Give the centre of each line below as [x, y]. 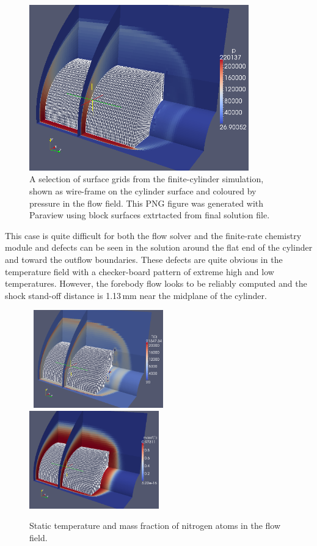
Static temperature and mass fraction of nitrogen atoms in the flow [155, 526]
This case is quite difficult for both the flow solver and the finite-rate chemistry [153, 235]
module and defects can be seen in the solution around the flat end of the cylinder [159, 247]
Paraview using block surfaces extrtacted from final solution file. [150, 215]
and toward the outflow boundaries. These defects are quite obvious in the [144, 259]
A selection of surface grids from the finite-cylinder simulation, [147, 179]
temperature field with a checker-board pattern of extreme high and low [140, 271]
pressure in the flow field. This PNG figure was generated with [147, 203]
